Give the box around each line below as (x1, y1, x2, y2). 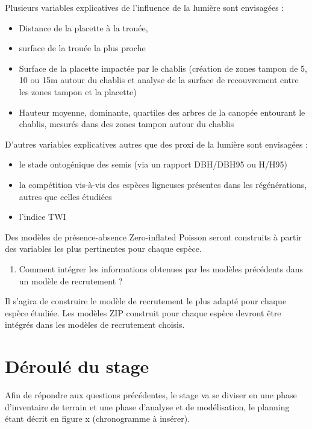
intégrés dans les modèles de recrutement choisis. (5, 318, 185, 331)
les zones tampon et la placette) (19, 85, 137, 98)
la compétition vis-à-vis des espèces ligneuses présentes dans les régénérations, (19, 178, 307, 190)
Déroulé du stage (5, 354, 149, 378)
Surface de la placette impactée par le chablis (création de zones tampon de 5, (19, 61, 307, 74)
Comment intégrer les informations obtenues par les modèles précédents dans (19, 262, 304, 275)
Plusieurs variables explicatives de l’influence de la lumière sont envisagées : (5, 1, 284, 13)
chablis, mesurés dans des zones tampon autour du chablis (19, 117, 234, 130)
